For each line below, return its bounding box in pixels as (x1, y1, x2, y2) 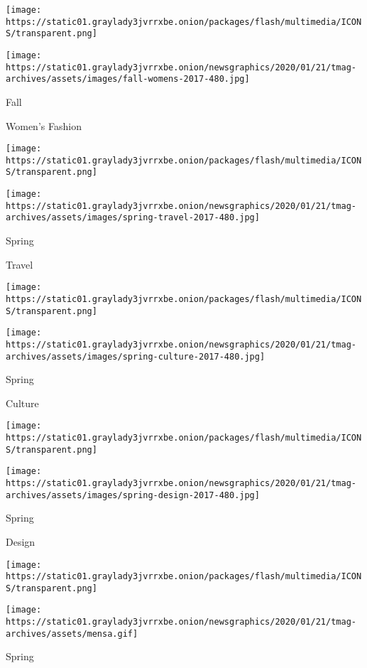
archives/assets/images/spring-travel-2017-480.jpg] (6, 212, 260, 223)
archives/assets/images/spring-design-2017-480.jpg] (6, 490, 260, 500)
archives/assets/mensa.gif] (6, 628, 138, 639)
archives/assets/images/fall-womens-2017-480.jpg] (6, 74, 250, 85)
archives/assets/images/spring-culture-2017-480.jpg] (6, 351, 265, 362)
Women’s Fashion (6, 118, 82, 133)
